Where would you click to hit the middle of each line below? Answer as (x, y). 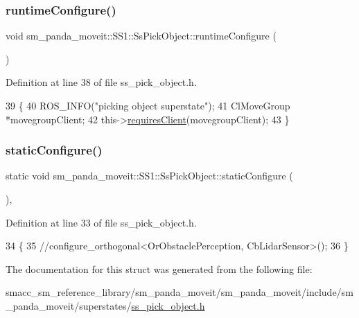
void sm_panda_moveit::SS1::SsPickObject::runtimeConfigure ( (141, 36)
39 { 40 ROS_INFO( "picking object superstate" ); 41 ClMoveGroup (148, 105)
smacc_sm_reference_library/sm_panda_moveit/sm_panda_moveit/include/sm (179, 292)
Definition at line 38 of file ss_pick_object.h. (101, 82)
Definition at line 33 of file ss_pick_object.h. (101, 222)
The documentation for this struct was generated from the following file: (159, 268)
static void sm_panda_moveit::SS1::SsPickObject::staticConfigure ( (149, 176)
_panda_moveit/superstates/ (69, 305)
